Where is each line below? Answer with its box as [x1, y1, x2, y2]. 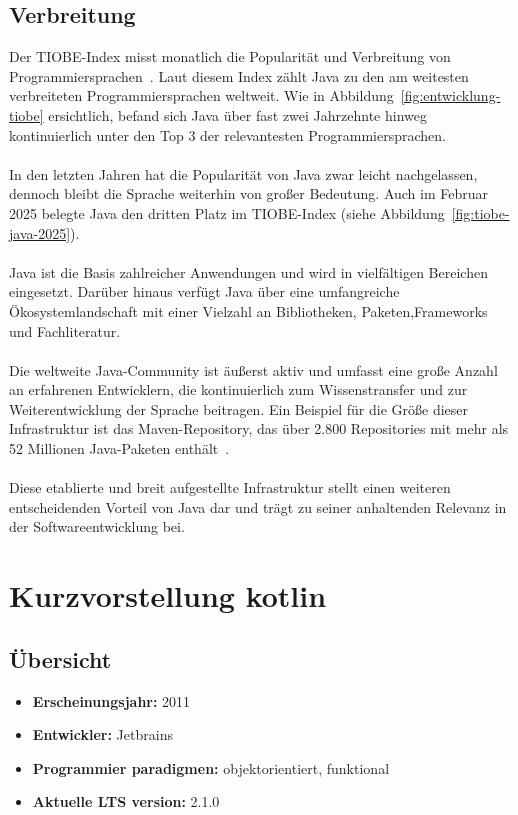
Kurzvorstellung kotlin [9, 575, 327, 616]
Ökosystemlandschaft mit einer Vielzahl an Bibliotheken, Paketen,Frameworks [9, 300, 488, 321]
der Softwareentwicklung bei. [9, 516, 185, 537]
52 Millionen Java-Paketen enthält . [9, 438, 230, 459]
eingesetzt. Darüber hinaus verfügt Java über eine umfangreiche [9, 281, 400, 302]
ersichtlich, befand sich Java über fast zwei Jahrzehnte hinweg [48, 104, 427, 125]
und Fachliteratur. [9, 320, 121, 341]
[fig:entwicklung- [400, 85, 501, 106]
